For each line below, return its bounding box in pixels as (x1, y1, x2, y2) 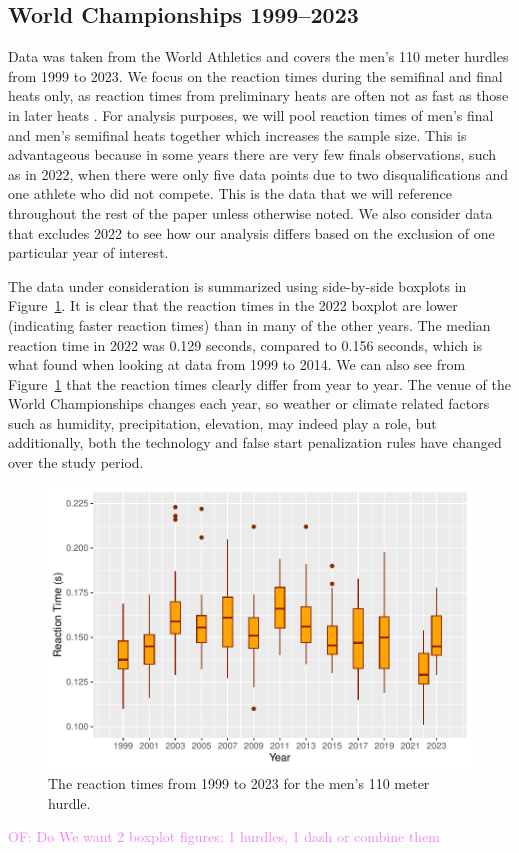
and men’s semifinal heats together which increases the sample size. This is (8, 124, 467, 145)
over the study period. (8, 452, 144, 473)
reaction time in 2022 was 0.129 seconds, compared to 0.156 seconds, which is (8, 334, 483, 355)
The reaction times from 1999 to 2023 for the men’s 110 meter (48, 772, 430, 793)
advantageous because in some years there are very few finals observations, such (8, 144, 497, 165)
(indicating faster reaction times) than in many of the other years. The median (8, 314, 491, 335)
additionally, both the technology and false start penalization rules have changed (8, 432, 502, 453)
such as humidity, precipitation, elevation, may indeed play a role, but (8, 412, 437, 433)
